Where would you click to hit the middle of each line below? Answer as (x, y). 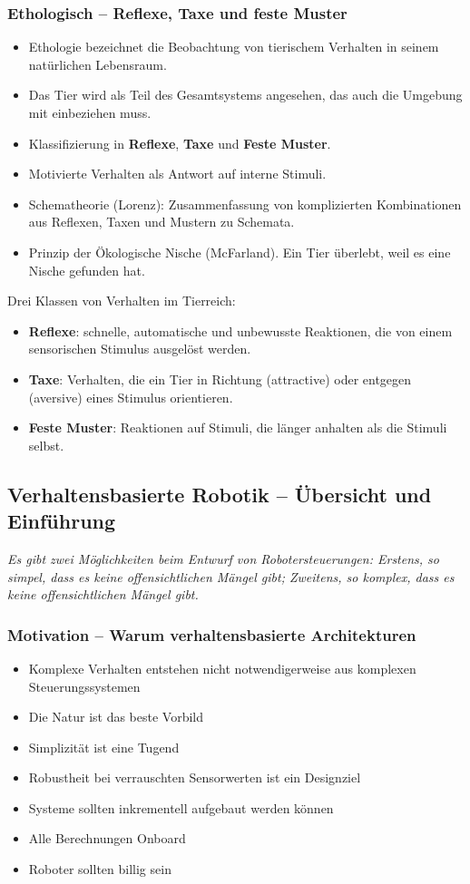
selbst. (46, 445)
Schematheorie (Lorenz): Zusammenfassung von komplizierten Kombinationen (245, 204)
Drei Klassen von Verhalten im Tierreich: (122, 301)
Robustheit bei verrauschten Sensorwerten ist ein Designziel (195, 777)
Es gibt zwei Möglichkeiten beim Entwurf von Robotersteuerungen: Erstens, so (223, 558)
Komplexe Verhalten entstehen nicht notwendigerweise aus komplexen (222, 668)
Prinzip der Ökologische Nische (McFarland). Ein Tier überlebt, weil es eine (240, 252)
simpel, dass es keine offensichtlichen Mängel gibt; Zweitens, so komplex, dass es (231, 576)
